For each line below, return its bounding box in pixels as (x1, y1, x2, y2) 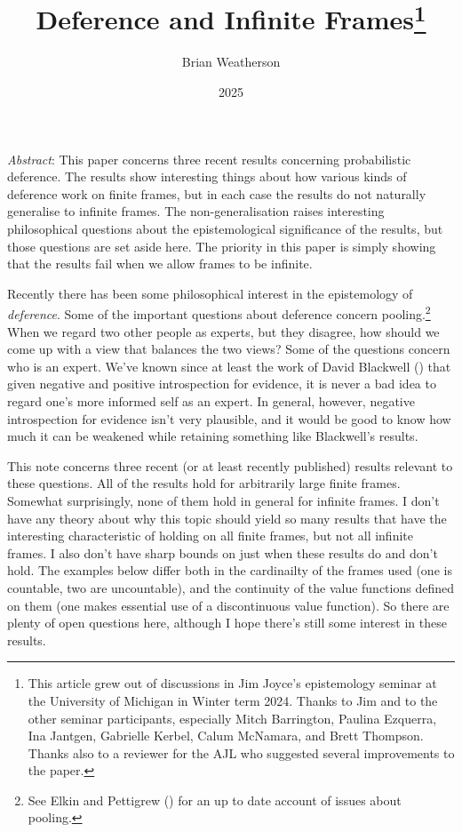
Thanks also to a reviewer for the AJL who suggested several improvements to (28, 743, 455, 762)
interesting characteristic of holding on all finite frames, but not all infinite (7, 526, 413, 545)
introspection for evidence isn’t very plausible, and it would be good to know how (7, 409, 451, 428)
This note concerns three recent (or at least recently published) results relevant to (7, 456, 453, 475)
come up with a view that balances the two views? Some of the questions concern (7, 340, 450, 358)
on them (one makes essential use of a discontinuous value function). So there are (7, 596, 450, 614)
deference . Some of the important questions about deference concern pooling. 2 (7, 302, 431, 324)
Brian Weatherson (181, 52, 281, 71)
